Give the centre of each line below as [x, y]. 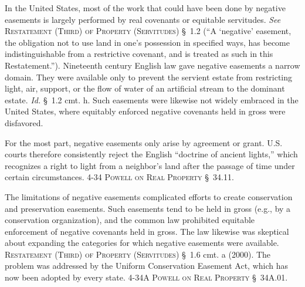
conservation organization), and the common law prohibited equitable [130, 220]
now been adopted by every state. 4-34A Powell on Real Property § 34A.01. [146, 277]
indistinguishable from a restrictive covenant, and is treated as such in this [139, 54]
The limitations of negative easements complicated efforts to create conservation [149, 196]
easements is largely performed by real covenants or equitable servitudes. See [143, 19]
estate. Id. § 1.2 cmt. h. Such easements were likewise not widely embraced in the [152, 99]
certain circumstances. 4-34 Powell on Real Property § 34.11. [119, 177]
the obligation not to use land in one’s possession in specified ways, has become [147, 42]
